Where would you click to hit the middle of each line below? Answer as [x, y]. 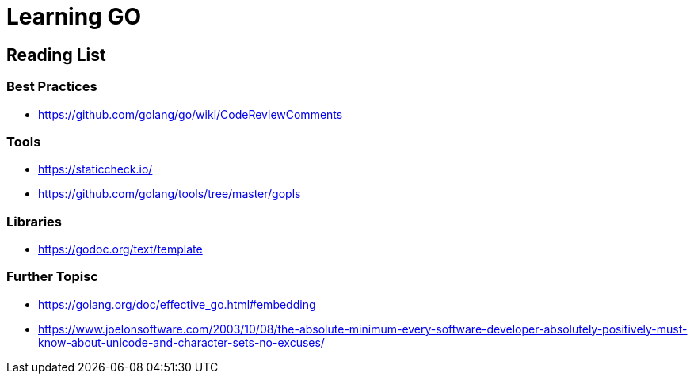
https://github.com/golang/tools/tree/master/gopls [170, 194]
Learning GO [74, 17]
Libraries [34, 221]
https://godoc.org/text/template [120, 249]
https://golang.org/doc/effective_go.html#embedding [177, 304]
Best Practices [52, 87]
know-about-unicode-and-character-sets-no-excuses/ [181, 342]
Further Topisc [52, 277]
